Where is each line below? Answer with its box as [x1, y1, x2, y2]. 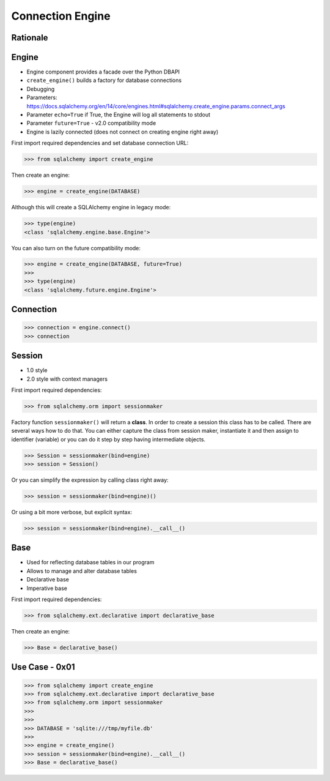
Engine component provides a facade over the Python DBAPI [26, 68, 180, 76]
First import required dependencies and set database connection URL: [11, 140, 189, 147]
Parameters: [26, 94, 57, 101]
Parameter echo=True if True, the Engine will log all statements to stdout [26, 111, 211, 119]
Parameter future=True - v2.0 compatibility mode [26, 119, 156, 127]
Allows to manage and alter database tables [26, 567, 137, 575]
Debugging [26, 85, 55, 92]
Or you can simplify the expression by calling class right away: [11, 476, 169, 484]
